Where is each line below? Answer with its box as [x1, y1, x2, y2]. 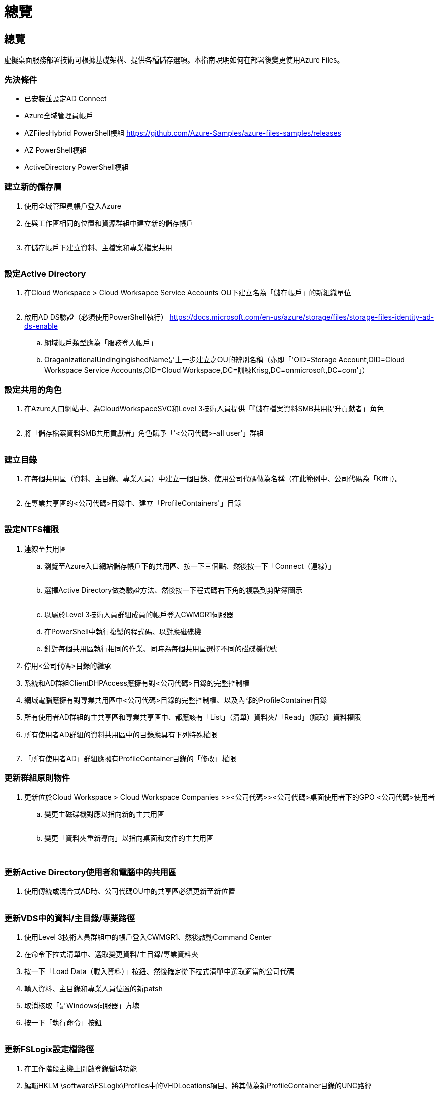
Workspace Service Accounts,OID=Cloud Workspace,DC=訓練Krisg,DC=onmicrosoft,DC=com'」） [44, 366, 370, 375]
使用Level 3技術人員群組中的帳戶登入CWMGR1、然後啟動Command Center [24, 932, 272, 941]
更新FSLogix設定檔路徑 [4, 1044, 94, 1055]
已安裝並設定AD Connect [24, 94, 107, 103]
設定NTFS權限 [4, 524, 59, 535]
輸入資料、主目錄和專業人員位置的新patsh [24, 984, 163, 993]
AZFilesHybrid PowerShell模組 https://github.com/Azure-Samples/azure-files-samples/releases [24, 128, 341, 137]
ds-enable [24, 322, 58, 331]
